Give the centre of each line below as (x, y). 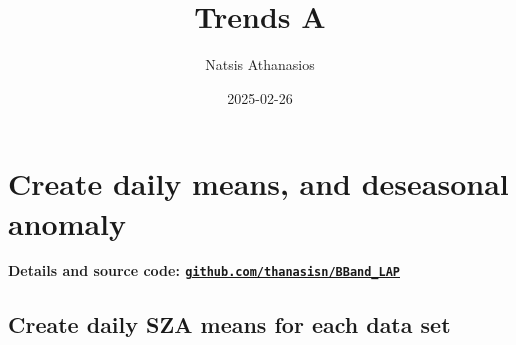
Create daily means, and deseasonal (258, 183)
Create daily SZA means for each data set (229, 324)
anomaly (67, 222)
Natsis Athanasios (260, 64)
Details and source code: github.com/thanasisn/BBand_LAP (204, 270)
